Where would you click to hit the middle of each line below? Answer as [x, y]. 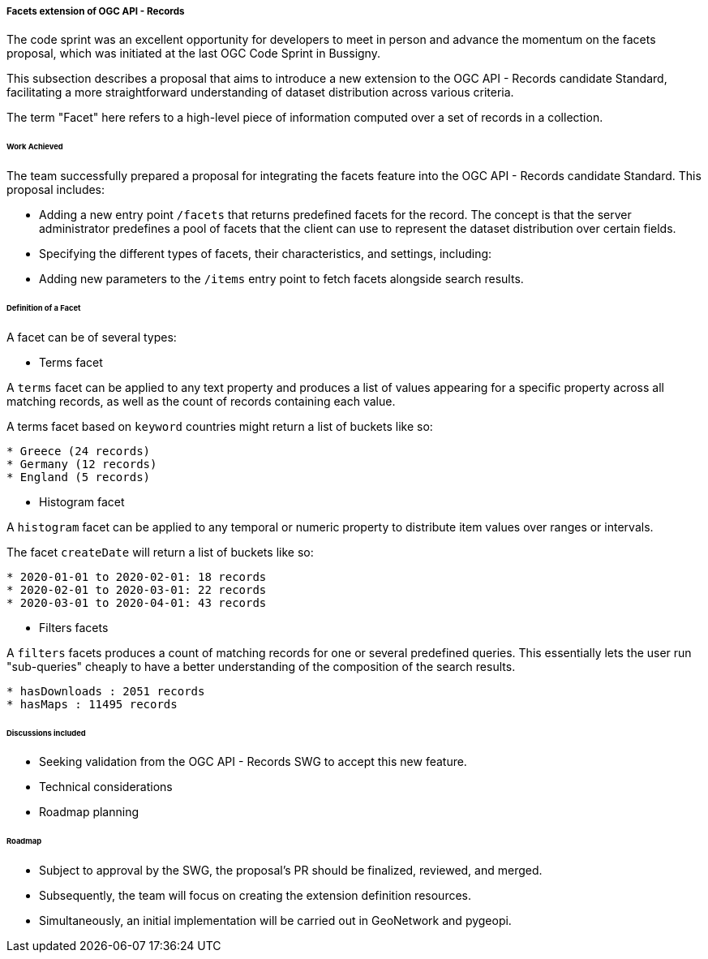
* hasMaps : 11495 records [92, 704]
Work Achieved [35, 147]
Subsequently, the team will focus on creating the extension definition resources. [255, 896]
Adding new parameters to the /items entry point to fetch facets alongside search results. [281, 279]
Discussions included [46, 733]
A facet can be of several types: [92, 337]
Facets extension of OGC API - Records [96, 11]
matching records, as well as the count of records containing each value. [201, 401]
